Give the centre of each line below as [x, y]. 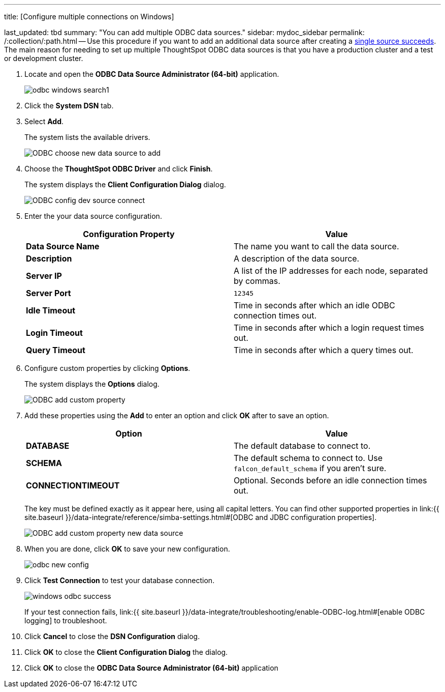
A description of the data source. [297, 258]
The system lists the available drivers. [87, 137]
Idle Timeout [51, 310]
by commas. [257, 281]
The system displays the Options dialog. [92, 384]
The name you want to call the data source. [316, 246]
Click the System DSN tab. [69, 106]
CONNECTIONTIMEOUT [73, 485]
